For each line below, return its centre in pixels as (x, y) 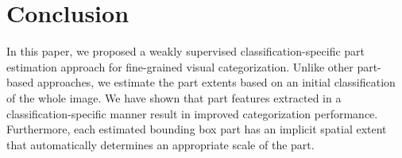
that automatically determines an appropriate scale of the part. (160, 144)
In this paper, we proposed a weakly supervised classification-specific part (186, 51)
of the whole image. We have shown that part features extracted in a (174, 97)
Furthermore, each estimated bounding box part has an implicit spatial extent (197, 129)
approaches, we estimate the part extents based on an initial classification (216, 82)
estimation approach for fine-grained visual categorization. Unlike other (180, 66)
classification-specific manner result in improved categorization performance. (192, 113)
